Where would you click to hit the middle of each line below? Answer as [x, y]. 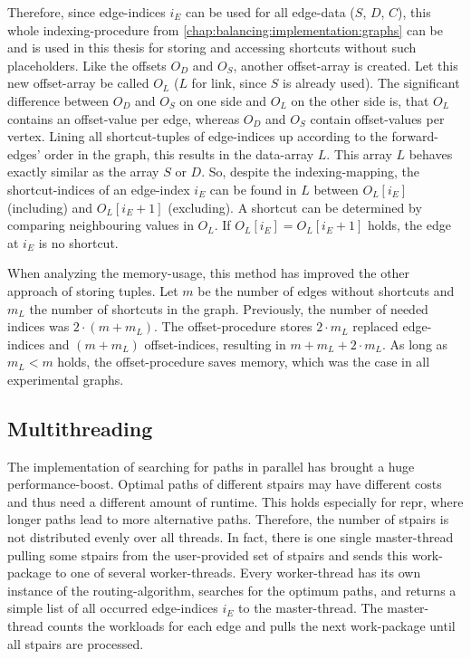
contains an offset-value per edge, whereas [124, 118]
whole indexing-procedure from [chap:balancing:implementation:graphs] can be [225, 29]
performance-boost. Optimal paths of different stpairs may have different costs [225, 484]
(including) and [50, 207]
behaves [431, 153]
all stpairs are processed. [76, 643]
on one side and [223, 100]
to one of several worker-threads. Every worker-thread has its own [238, 573]
